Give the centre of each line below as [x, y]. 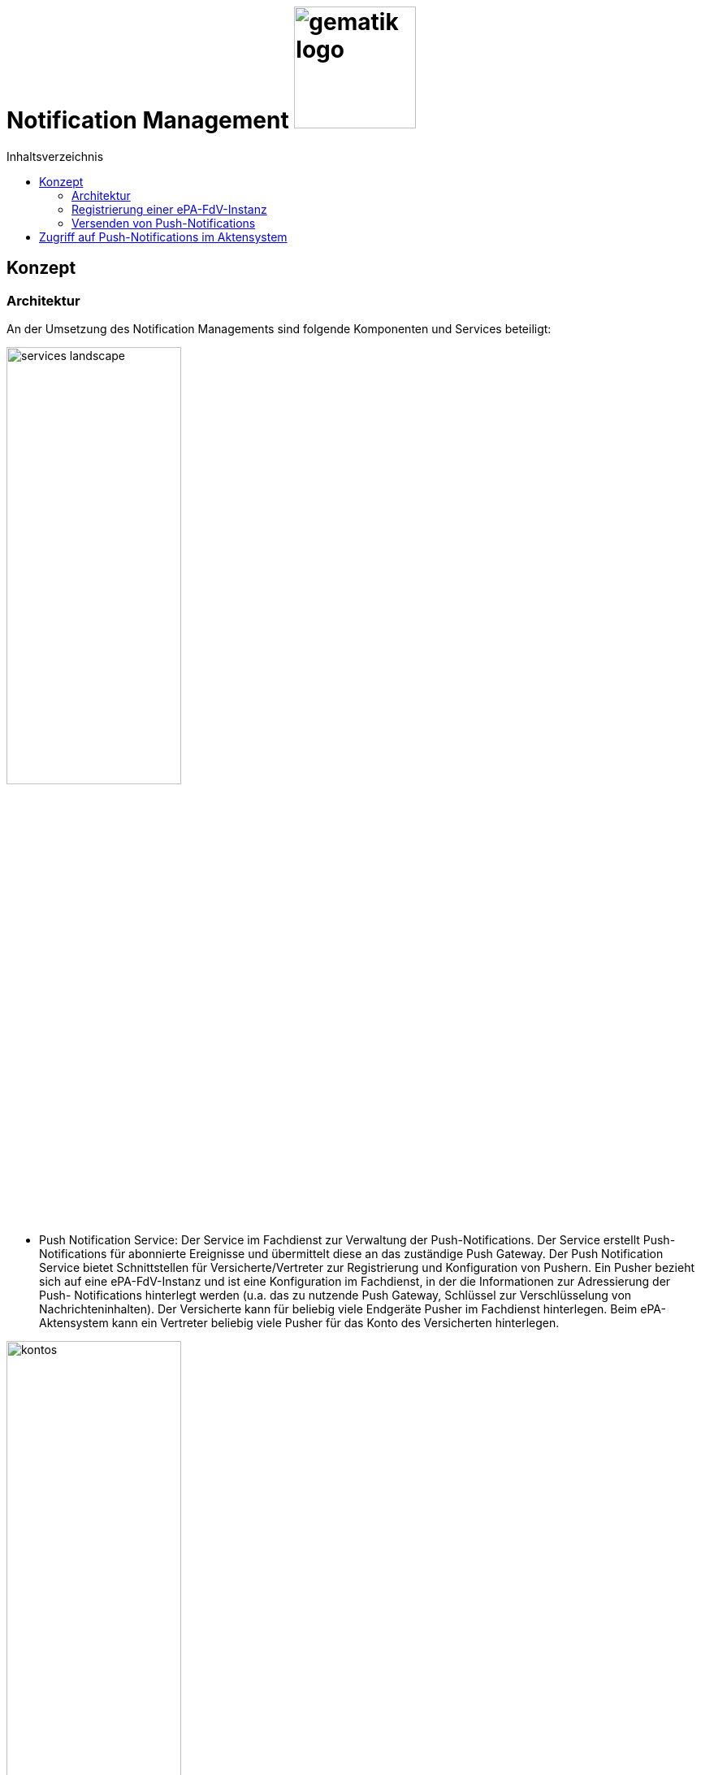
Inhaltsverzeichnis [55, 156]
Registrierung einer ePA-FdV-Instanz [169, 209]
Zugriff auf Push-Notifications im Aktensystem [163, 237]
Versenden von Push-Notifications [164, 223]
